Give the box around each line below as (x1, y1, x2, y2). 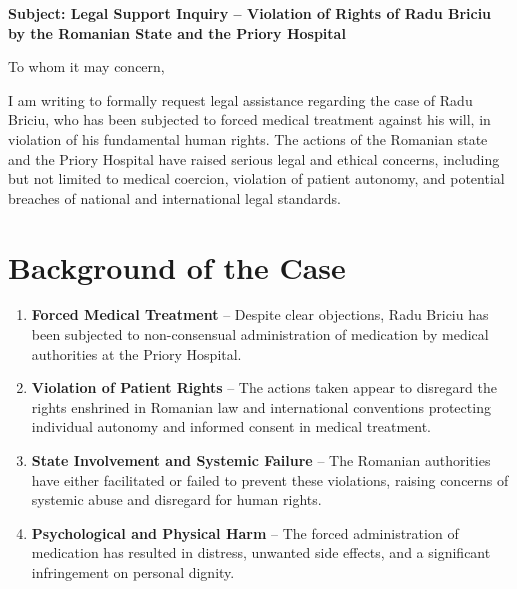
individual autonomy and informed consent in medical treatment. (31, 416, 431, 437)
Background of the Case (8, 246, 346, 287)
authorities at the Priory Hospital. (31, 343, 242, 364)
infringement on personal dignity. (31, 562, 235, 582)
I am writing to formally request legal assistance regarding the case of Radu (8, 89, 473, 110)
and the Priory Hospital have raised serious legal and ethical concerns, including (8, 148, 500, 169)
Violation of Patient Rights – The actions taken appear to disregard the (31, 377, 497, 398)
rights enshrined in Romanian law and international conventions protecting (31, 396, 491, 417)
